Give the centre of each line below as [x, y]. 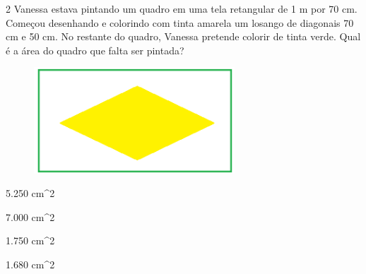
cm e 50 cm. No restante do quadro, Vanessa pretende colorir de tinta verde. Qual [183, 36]
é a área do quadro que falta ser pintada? [95, 50]
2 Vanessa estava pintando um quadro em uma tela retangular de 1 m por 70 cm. [182, 8]
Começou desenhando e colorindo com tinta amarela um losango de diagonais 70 [180, 22]
